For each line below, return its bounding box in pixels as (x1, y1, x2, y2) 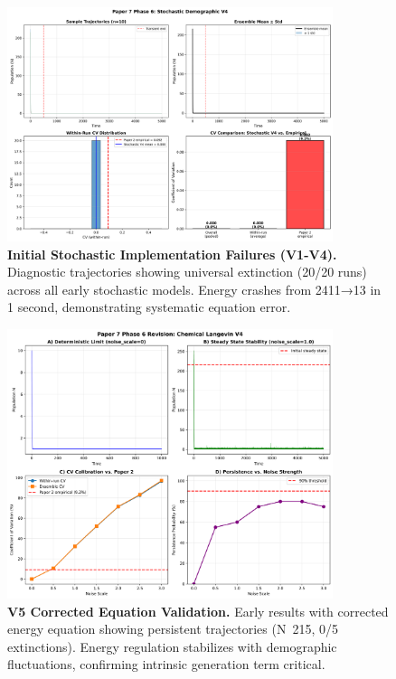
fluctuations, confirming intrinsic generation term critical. (7, 655, 325, 674)
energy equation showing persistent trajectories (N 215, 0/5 (7, 619, 339, 638)
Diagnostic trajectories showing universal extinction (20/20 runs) (7, 262, 367, 281)
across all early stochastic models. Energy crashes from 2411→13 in (7, 279, 382, 298)
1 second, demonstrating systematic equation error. (7, 297, 291, 316)
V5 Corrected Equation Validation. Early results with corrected (7, 601, 389, 620)
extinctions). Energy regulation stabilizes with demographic (7, 637, 337, 655)
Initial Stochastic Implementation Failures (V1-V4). (7, 244, 337, 263)
